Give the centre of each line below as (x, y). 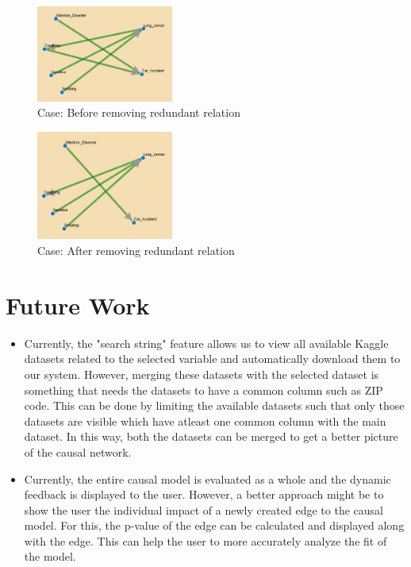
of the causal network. (78, 451)
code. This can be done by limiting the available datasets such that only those (214, 405)
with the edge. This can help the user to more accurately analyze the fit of (205, 540)
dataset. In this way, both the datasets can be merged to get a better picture (211, 436)
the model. (50, 556)
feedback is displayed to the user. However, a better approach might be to (204, 494)
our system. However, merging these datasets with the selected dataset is (202, 374)
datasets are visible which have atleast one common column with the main (205, 420)
